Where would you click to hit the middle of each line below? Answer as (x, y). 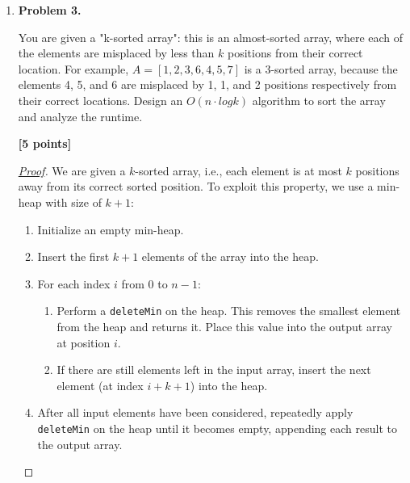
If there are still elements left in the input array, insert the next (214, 370)
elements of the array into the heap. (230, 256)
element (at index (100, 385)
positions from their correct (295, 53)
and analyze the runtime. (80, 116)
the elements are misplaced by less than (116, 53)
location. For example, (73, 68)
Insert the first (73, 256)
